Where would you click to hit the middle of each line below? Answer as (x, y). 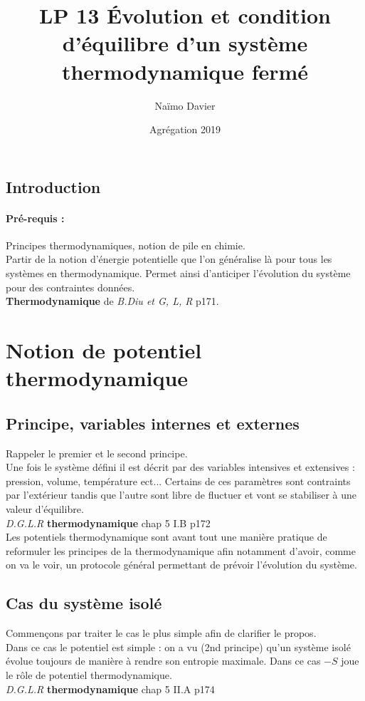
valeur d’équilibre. (45, 508)
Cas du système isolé (84, 603)
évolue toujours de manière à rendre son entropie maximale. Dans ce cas (163, 661)
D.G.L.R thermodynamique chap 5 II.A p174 (110, 689)
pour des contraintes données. (70, 287)
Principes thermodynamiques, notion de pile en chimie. (126, 245)
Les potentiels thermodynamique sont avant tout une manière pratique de (166, 537)
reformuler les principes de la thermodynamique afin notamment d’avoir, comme (181, 550)
